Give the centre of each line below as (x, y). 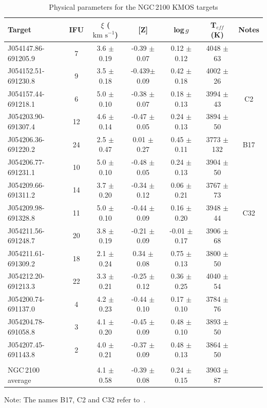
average (20, 380)
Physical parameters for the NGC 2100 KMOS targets (133, 7)
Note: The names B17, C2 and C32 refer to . (75, 400)
